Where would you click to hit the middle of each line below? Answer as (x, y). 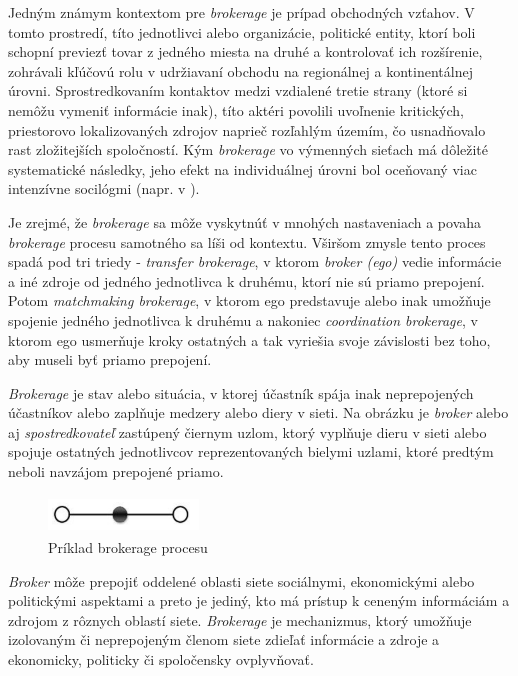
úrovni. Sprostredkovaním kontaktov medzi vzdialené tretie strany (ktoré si (238, 90)
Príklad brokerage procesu (128, 547)
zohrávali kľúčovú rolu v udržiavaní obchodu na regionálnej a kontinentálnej (240, 70)
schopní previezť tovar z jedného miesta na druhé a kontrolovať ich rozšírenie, (245, 51)
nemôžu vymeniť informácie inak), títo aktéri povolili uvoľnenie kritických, (236, 109)
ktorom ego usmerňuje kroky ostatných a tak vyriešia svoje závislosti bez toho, (249, 339)
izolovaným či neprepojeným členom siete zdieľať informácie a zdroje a (224, 639)
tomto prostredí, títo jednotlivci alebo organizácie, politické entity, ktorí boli (242, 31)
